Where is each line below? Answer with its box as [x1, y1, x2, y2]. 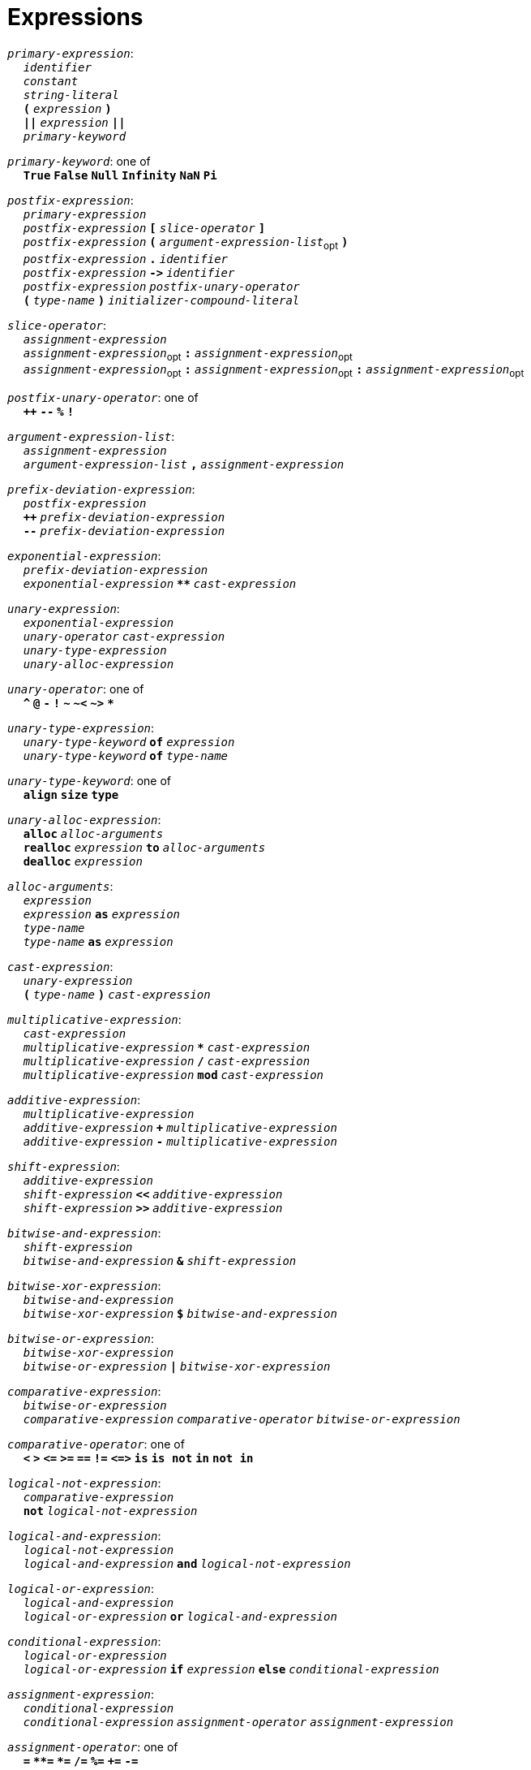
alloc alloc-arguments [23, 827, 164, 841]
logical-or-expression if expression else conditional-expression [23, 1663, 439, 1677]
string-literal [23, 88, 119, 101]
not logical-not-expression [23, 1504, 198, 1518]
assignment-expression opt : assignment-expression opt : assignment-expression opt [23, 363, 525, 380]
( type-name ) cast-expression [23, 988, 211, 1002]
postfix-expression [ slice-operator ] [23, 221, 266, 235]
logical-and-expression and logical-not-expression [23, 1557, 351, 1571]
